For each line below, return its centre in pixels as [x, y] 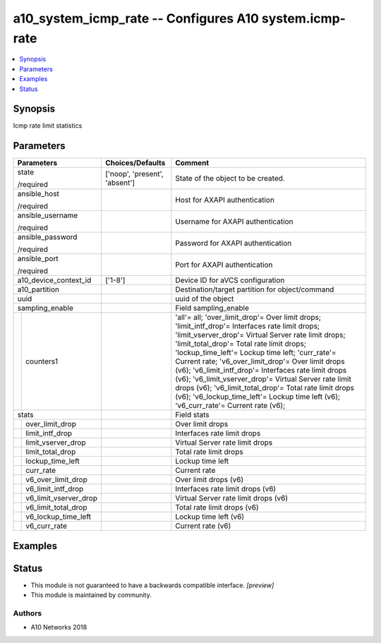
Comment [192, 163]
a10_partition [38, 289]
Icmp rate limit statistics [48, 126]
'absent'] [120, 183]
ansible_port [38, 259]
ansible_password [47, 237]
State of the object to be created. [230, 179]
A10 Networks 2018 [59, 627]
